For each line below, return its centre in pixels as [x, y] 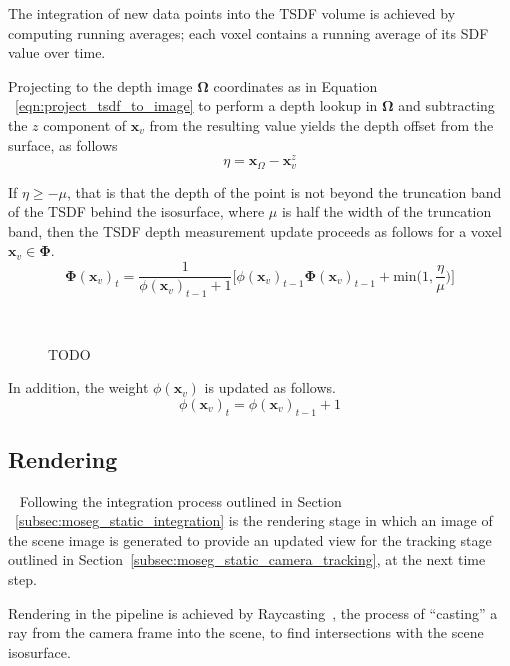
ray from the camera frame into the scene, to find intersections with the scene [246, 632]
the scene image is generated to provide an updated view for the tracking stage [250, 539]
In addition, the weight [78, 387]
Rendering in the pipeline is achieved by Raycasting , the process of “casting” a [253, 612]
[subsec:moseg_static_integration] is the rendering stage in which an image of [254, 520]
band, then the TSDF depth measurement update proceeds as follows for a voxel [255, 230]
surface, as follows [63, 144]
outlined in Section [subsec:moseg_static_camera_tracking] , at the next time [247, 559]
